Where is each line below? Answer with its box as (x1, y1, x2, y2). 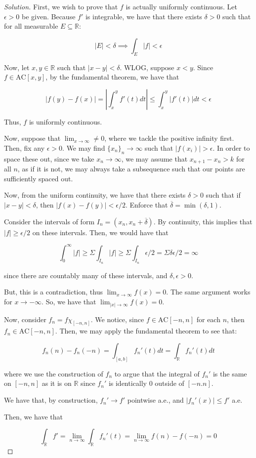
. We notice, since (90, 314, 144, 324)
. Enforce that (125, 199, 168, 209)
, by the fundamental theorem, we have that (45, 72, 179, 82)
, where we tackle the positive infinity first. (104, 133, 234, 143)
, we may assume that (121, 153, 188, 164)
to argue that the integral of (114, 368, 200, 378)
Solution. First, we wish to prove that (4, 1, 118, 11)
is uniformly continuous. (29, 116, 102, 126)
